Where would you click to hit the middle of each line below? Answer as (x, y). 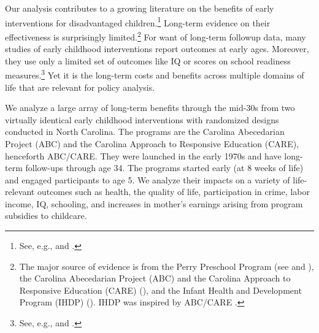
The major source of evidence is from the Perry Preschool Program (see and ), (167, 266)
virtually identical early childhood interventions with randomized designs (142, 119)
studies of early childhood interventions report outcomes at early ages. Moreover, (157, 49)
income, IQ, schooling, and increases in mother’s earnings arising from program (154, 203)
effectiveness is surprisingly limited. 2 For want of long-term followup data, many (156, 36)
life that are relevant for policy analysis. (80, 87)
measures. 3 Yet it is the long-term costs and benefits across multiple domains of (155, 74)
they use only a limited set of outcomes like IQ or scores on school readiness (148, 60)
